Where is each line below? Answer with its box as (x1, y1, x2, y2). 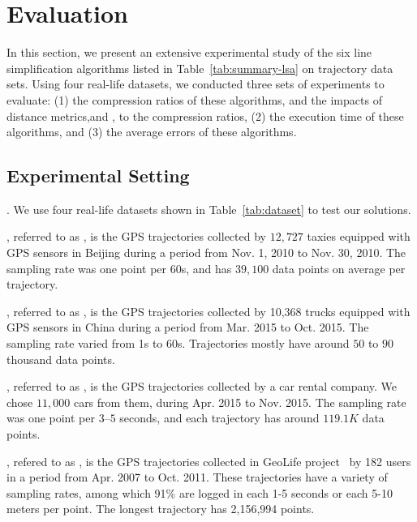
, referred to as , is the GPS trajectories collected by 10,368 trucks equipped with (6, 302, 411, 319)
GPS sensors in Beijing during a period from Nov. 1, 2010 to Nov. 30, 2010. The (6, 244, 406, 261)
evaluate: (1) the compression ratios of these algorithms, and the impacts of (6, 91, 382, 108)
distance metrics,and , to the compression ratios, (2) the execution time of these (6, 107, 404, 124)
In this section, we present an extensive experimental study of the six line (6, 44, 372, 61)
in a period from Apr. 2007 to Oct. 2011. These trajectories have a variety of (6, 469, 388, 486)
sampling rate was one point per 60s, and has (6, 259, 232, 276)
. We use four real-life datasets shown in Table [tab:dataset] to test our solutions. (6, 200, 411, 217)
